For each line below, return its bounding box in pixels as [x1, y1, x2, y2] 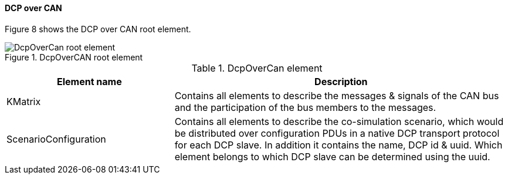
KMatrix [6, 95, 41, 107]
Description [314, 75, 368, 87]
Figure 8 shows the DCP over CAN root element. [5, 23, 191, 34]
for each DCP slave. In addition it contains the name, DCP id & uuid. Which [174, 139, 503, 151]
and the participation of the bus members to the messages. [174, 101, 436, 113]
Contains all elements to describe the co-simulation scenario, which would [174, 115, 504, 127]
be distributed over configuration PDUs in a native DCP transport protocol [174, 127, 500, 139]
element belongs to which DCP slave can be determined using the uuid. [174, 150, 490, 163]
